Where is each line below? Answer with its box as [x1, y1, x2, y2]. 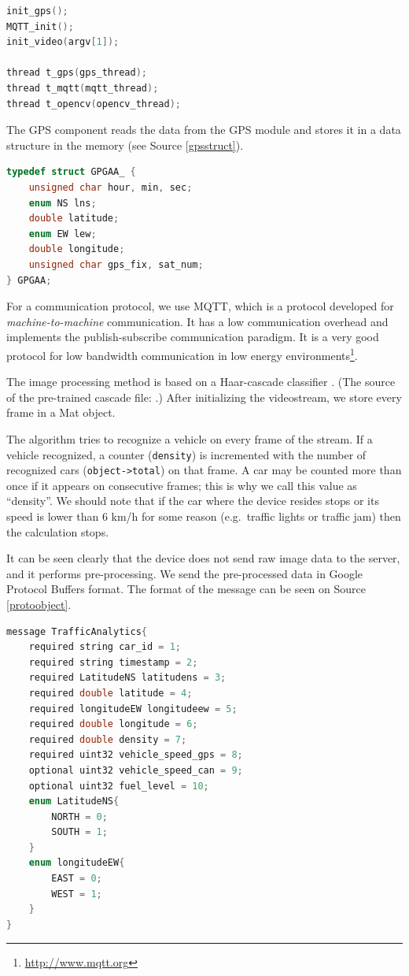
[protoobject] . [6, 596, 72, 612]
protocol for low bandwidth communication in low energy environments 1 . [6, 344, 358, 363]
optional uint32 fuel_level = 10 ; [28, 780, 209, 792]
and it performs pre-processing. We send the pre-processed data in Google [6, 565, 363, 581]
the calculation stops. [6, 523, 109, 540]
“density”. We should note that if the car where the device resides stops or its [6, 492, 379, 509]
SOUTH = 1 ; [51, 826, 108, 838]
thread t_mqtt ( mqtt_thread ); [6, 82, 159, 94]
